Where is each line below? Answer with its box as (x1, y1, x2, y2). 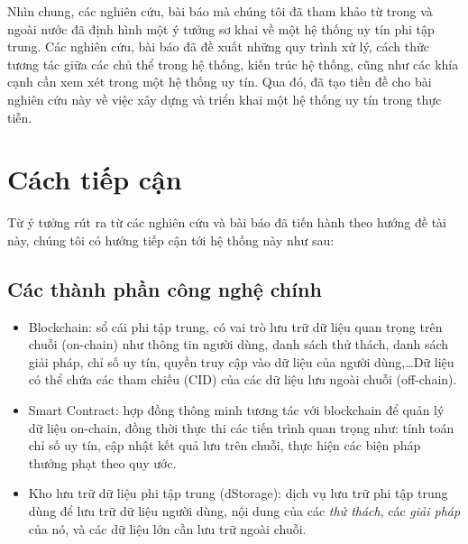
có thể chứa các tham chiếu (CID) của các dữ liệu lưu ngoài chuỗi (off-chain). (28, 370, 457, 389)
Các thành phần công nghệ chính (7, 274, 322, 302)
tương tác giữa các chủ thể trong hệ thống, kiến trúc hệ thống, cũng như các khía (7, 54, 459, 73)
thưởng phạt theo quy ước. (28, 453, 177, 472)
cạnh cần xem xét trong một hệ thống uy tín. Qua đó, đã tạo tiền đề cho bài (7, 72, 432, 91)
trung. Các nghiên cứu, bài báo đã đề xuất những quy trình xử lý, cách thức (7, 37, 429, 56)
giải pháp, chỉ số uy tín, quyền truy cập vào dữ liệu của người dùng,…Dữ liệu (28, 352, 454, 371)
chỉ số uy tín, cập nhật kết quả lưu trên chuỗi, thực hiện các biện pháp (28, 436, 421, 455)
